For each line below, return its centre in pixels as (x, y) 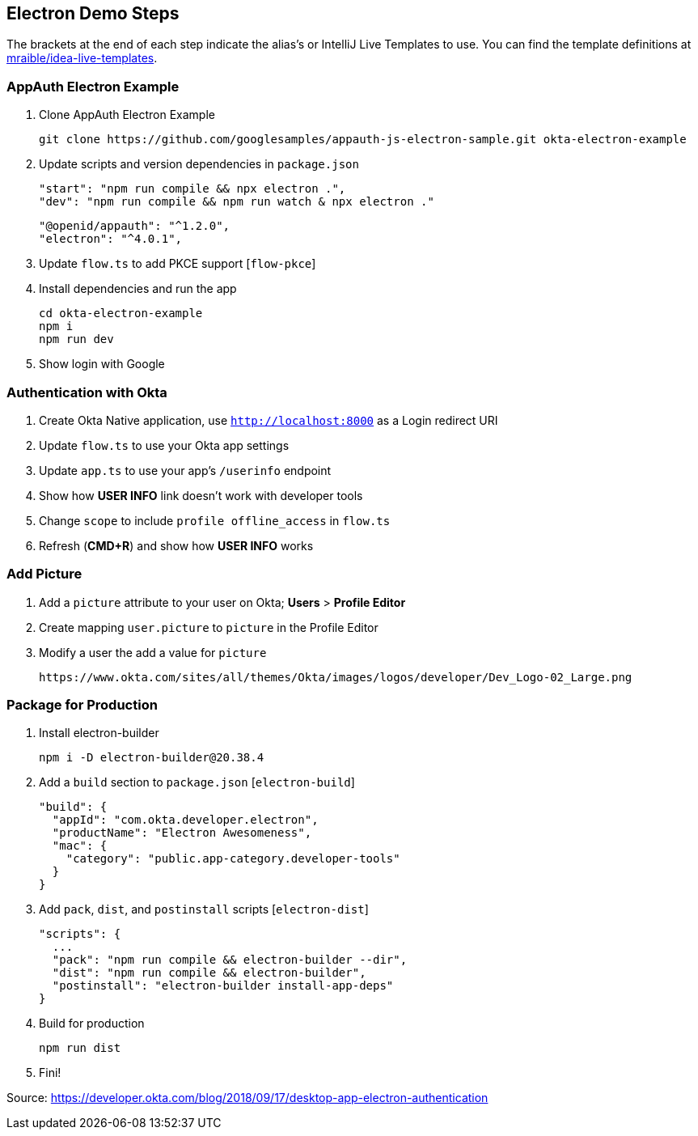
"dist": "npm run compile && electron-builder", (209, 973)
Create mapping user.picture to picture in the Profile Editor (209, 627)
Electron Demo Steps (93, 13)
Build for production (92, 1024)
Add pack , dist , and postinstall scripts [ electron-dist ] (204, 909)
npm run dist (80, 1048)
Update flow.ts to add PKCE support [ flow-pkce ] (178, 264)
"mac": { (80, 846)
